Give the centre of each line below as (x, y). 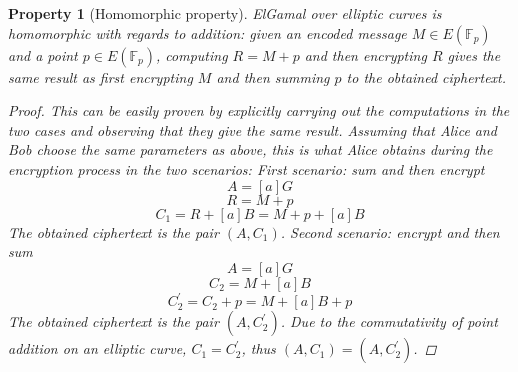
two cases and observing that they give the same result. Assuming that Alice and (253, 129)
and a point (43, 54)
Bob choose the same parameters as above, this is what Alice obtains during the (250, 149)
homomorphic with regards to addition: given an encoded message (207, 32)
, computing (192, 54)
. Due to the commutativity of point (389, 321)
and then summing (273, 76)
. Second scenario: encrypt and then (390, 231)
